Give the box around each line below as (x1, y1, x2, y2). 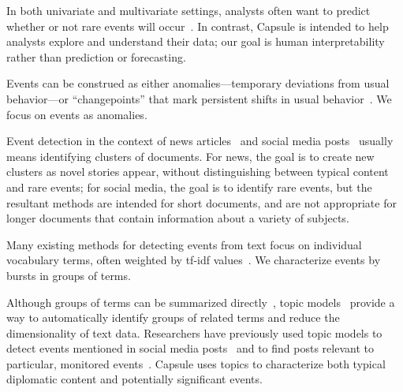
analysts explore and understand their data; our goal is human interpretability (6, 33, 385, 50)
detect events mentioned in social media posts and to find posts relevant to (6, 340, 374, 357)
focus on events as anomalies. (6, 106, 147, 122)
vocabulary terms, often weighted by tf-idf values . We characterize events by (6, 252, 381, 268)
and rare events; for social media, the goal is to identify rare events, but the (6, 178, 372, 195)
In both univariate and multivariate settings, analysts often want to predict (6, 2, 371, 18)
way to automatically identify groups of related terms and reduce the (6, 309, 340, 326)
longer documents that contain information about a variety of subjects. (6, 210, 349, 226)
